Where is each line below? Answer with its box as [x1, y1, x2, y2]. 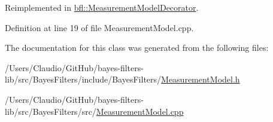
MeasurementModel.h [161, 73, 240, 86]
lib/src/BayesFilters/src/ [5, 105, 96, 117]
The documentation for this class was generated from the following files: [5, 41, 269, 54]
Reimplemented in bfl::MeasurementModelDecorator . [5, 1, 199, 13]
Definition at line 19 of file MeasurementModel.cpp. [5, 21, 194, 33]
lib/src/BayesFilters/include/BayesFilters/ [5, 73, 162, 86]
